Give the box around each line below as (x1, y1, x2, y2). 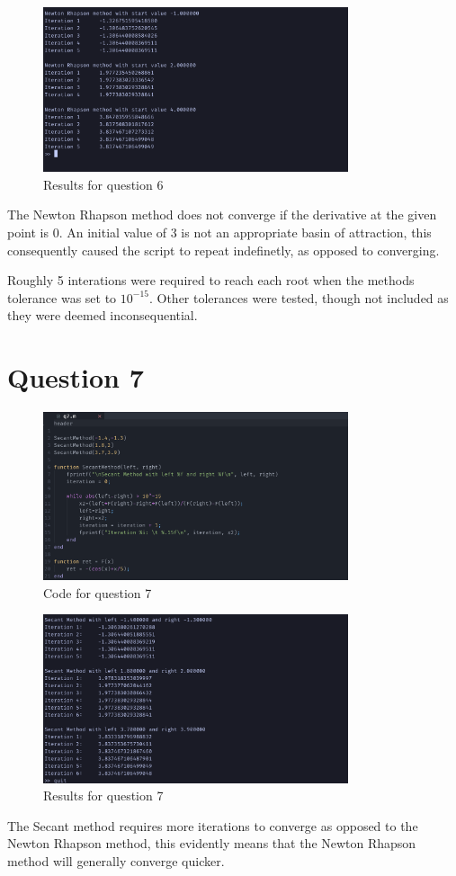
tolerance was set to (7, 288, 117, 307)
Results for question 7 (43, 786, 164, 805)
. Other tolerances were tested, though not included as (148, 288, 449, 307)
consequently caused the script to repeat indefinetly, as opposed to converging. (7, 240, 440, 259)
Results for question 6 (43, 174, 164, 193)
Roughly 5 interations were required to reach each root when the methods (7, 271, 415, 290)
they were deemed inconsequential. (7, 306, 198, 325)
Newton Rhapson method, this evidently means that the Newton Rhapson (7, 834, 416, 853)
